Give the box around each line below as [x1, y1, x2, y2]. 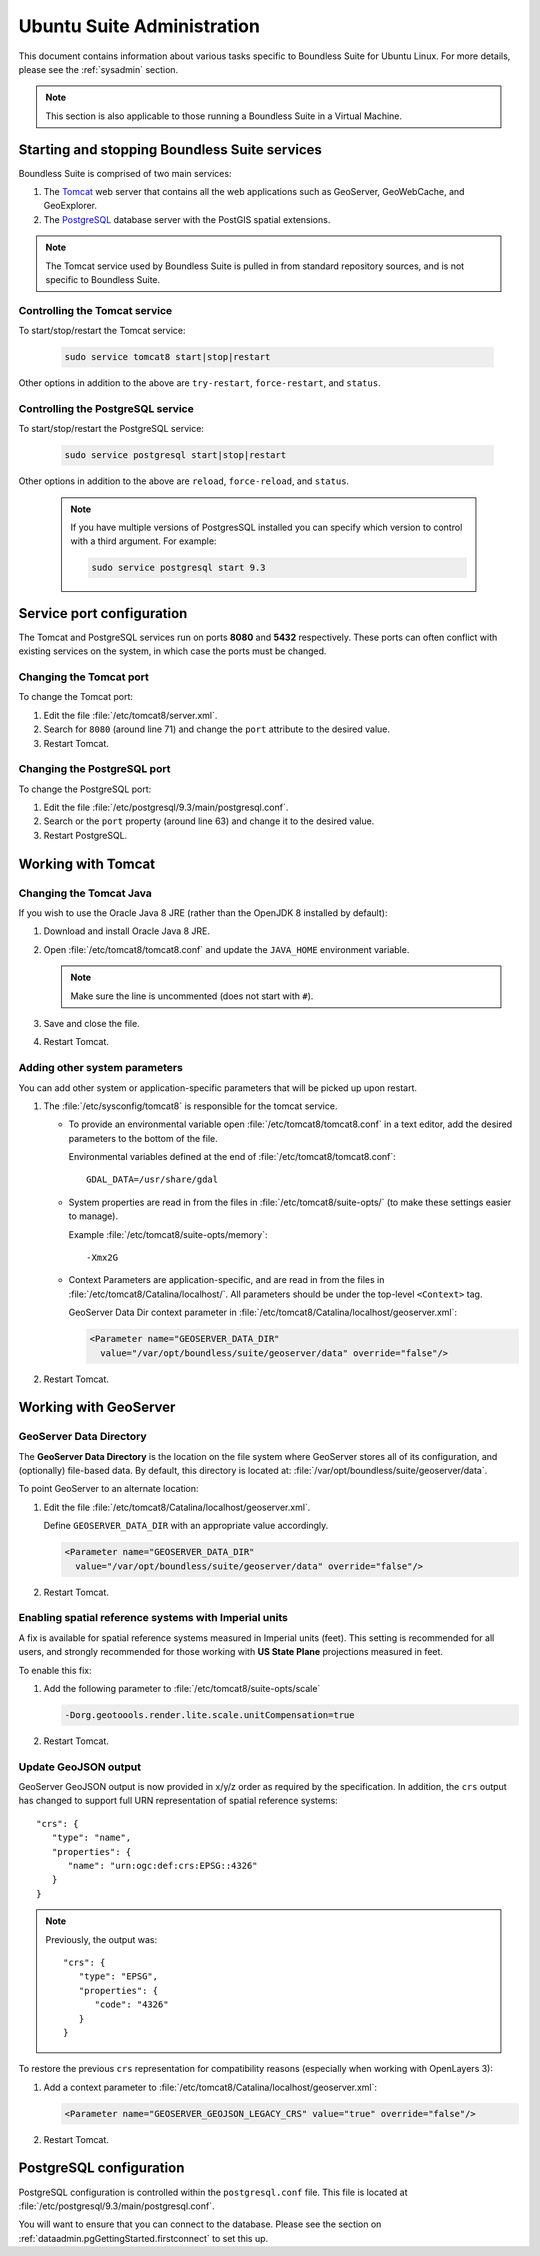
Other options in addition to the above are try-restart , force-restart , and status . [18, 377, 381, 389]
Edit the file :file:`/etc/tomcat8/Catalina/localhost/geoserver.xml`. [43, 1501, 311, 1513]
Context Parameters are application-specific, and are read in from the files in [68, 1274, 385, 1286]
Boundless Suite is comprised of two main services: [18, 167, 232, 179]
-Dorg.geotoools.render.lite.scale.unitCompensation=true [64, 1709, 355, 1720]
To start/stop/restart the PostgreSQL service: [18, 423, 205, 435]
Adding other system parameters [18, 1061, 184, 1075]
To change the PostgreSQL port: [18, 783, 152, 795]
